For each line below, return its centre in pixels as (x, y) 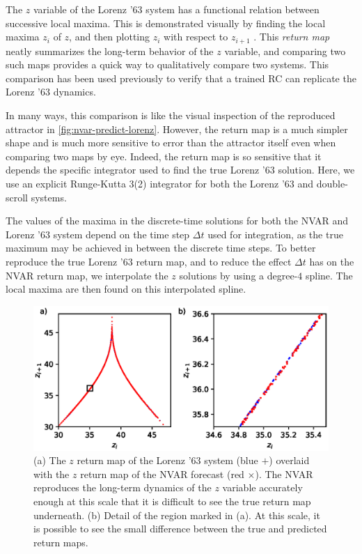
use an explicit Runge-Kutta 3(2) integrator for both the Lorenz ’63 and (160, 183)
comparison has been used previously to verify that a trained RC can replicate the (181, 78)
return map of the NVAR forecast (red (162, 474)
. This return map (292, 37)
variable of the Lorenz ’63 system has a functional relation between (176, 9)
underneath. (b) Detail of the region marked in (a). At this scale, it (177, 515)
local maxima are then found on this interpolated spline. (126, 289)
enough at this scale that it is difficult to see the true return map (172, 501)
